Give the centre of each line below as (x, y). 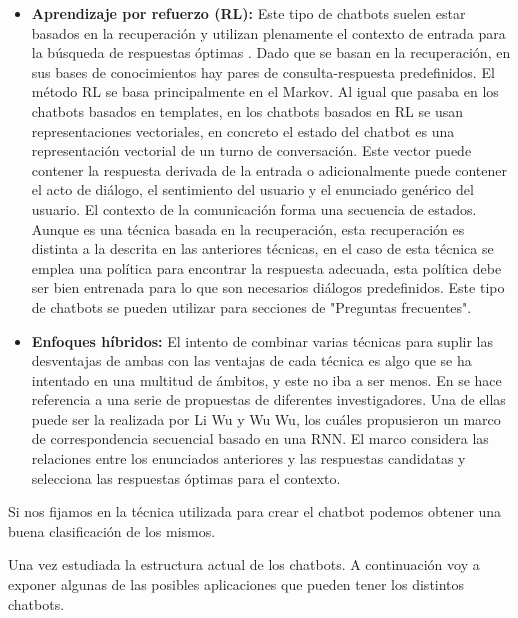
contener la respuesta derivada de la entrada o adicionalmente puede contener (269, 169)
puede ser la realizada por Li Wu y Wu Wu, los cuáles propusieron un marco (266, 418)
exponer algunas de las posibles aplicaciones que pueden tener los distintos (236, 584)
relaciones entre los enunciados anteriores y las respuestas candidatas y (248, 458)
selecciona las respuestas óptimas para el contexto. (186, 477)
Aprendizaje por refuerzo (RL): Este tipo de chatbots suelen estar (248, 13)
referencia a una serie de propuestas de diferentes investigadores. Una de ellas (268, 399)
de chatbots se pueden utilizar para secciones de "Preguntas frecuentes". (251, 306)
